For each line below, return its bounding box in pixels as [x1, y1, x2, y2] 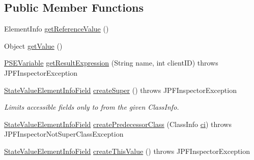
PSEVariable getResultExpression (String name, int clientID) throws [4, 57, 218, 68]
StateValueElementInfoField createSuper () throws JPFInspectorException [4, 84, 237, 95]
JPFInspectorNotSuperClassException [4, 129, 124, 139]
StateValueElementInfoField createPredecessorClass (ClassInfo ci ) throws [4, 118, 232, 129]
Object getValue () [4, 40, 63, 51]
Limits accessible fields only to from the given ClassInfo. [4, 102, 179, 112]
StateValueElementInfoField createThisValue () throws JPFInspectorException [4, 145, 250, 156]
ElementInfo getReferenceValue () [4, 23, 109, 34]
